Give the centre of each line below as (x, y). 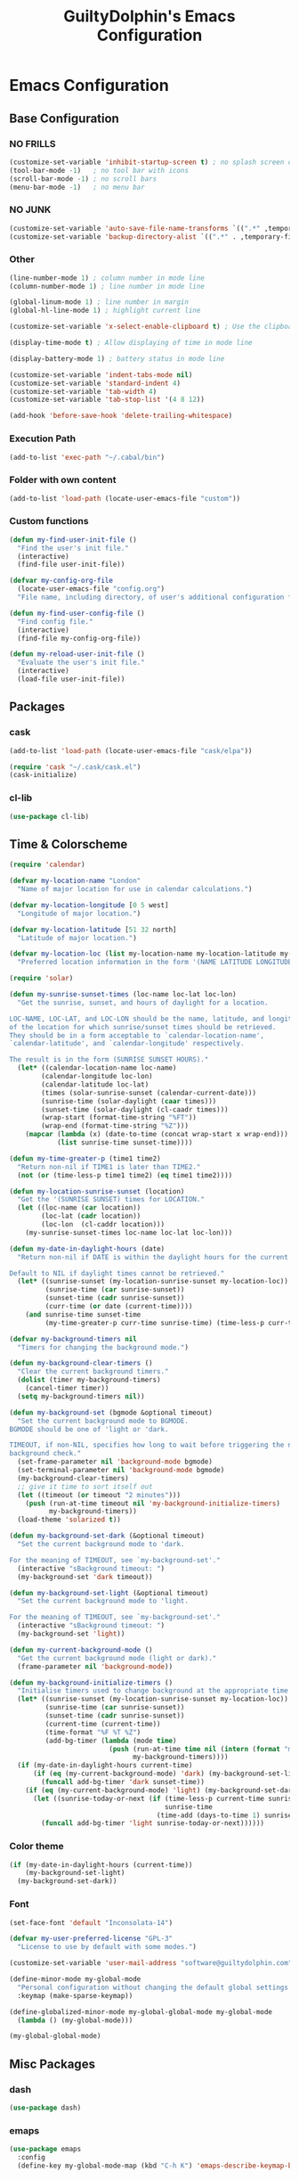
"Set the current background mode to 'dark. (101, 1544)
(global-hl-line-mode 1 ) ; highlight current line (105, 311)
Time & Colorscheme (69, 844)
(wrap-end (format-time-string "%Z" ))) (115, 1126)
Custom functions (49, 521)
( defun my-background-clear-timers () (81, 1364)
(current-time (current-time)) (103, 1724)
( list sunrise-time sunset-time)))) (125, 1143)
